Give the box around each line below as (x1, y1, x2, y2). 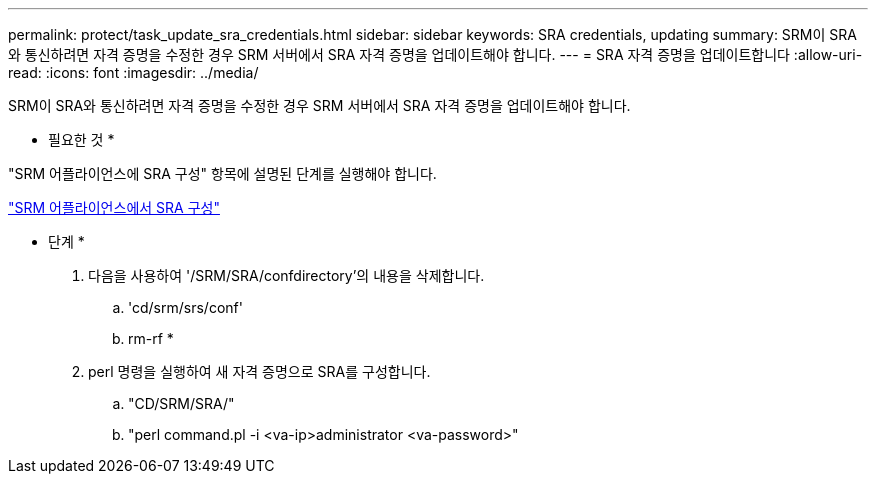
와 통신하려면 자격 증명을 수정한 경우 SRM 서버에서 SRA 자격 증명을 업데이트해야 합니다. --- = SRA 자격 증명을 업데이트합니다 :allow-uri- (8, 46, 863, 63)
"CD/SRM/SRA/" (128, 395, 235, 412)
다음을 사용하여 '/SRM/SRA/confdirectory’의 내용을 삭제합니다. (88, 267, 485, 284)
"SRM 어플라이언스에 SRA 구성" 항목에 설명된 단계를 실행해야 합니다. (8, 165, 437, 182)
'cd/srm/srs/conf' (128, 299, 243, 316)
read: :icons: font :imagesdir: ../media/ (8, 64, 259, 81)
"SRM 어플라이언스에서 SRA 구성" (8, 199, 220, 216)
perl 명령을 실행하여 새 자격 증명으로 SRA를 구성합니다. (88, 363, 431, 380)
